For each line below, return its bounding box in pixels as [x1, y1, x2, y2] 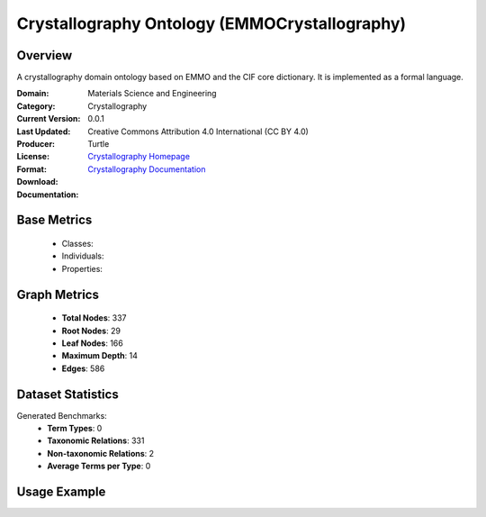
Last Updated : [16, 126, 71, 137]
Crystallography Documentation [87, 163, 206, 175]
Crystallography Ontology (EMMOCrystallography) [16, 14, 407, 33]
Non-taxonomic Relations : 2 [47, 448, 155, 458]
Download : [16, 177, 58, 187]
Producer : [16, 139, 56, 150]
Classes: [61, 238, 94, 249]
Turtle [87, 139, 110, 150]
